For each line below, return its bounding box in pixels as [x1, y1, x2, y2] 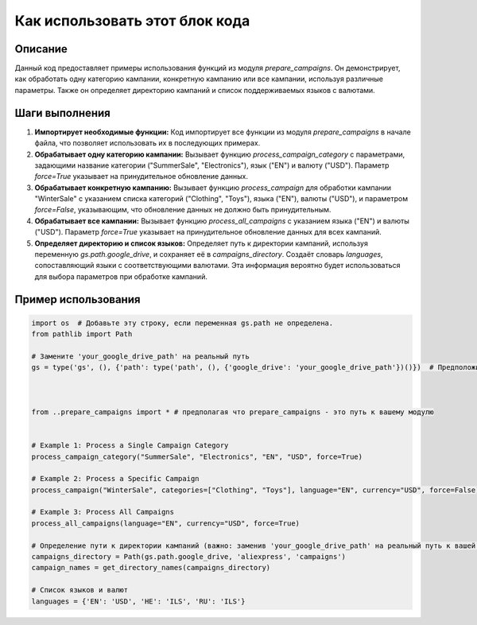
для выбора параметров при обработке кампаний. [34, 271, 208, 281]
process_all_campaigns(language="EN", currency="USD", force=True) [31, 518, 301, 528]
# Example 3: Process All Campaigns [31, 507, 175, 517]
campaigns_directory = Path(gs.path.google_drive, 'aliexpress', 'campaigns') [31, 553, 346, 561]
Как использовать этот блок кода [14, 12, 250, 29]
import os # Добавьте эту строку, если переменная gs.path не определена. [31, 318, 334, 328]
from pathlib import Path [31, 330, 133, 339]
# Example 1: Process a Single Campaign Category [31, 441, 229, 450]
